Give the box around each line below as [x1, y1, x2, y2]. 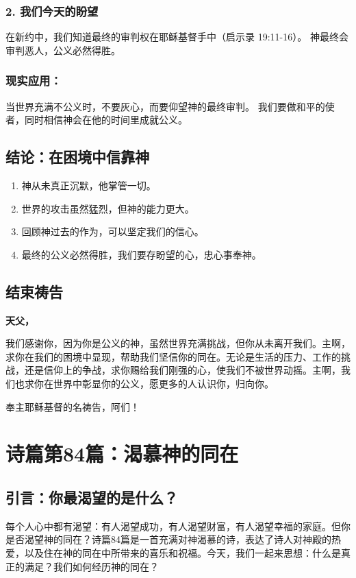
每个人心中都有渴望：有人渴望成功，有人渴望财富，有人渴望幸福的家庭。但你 [5, 518, 351, 533]
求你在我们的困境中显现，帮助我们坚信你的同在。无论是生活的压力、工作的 [5, 349, 341, 363]
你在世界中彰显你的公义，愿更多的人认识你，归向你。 [34, 376, 274, 390]
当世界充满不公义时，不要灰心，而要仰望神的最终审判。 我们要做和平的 [5, 99, 325, 113]
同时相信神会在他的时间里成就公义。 [24, 112, 188, 127]
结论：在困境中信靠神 [5, 146, 149, 167]
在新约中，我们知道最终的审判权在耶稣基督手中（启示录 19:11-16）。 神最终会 [5, 29, 348, 44]
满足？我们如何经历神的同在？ [24, 559, 159, 573]
